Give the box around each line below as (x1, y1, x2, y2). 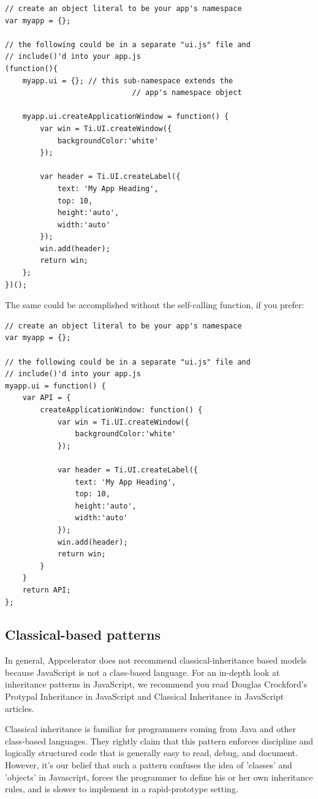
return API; (22, 585, 71, 594)
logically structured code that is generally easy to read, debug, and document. (5, 746, 298, 759)
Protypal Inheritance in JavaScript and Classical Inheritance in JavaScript (5, 690, 284, 703)
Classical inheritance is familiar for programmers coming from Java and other (5, 722, 296, 735)
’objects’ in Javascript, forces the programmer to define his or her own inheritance (5, 770, 313, 783)
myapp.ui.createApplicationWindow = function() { (22, 112, 229, 121)
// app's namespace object (132, 88, 242, 97)
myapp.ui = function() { (5, 381, 106, 390)
